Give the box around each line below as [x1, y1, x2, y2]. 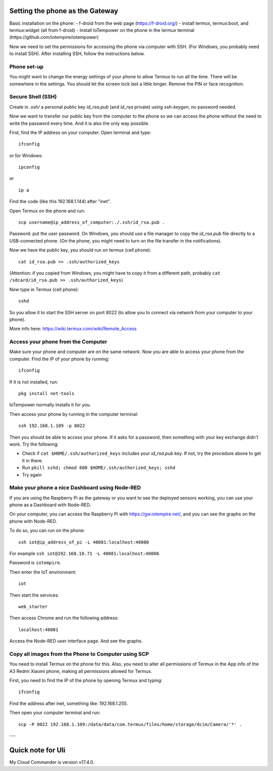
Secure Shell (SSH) [9, 93, 57, 101]
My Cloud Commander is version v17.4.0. [9, 759, 95, 765]
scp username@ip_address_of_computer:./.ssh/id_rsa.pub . [18, 220, 165, 225]
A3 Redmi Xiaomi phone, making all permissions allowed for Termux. [9, 668, 153, 674]
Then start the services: [9, 592, 59, 598]
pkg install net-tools [18, 391, 75, 397]
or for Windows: [9, 152, 43, 159]
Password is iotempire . [9, 560, 62, 566]
